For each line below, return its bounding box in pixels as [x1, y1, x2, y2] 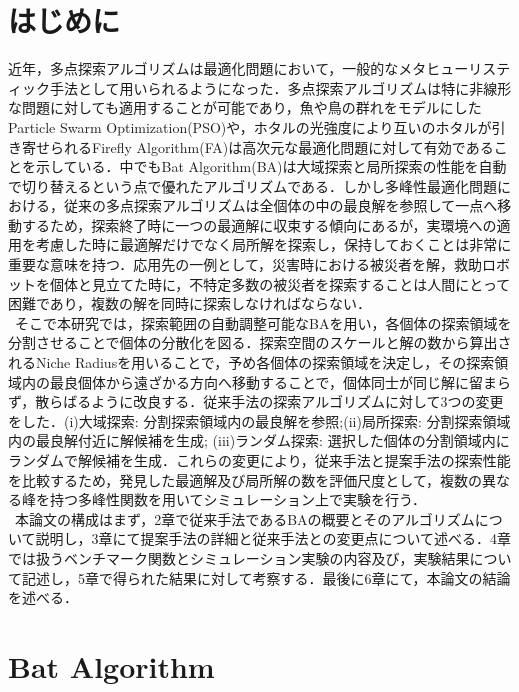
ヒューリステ [426, 58, 511, 79]
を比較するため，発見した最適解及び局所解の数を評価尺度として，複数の [8, 469, 482, 490]
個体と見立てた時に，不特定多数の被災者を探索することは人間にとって [49, 273, 511, 294]
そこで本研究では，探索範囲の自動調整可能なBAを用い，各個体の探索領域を [14, 312, 512, 333]
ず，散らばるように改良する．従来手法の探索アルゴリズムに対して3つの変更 [8, 391, 504, 412]
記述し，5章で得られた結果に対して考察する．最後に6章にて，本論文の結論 [21, 567, 511, 588]
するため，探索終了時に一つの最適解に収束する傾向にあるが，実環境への [21, 214, 497, 235]
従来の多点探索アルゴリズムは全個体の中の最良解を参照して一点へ [63, 195, 498, 216]
